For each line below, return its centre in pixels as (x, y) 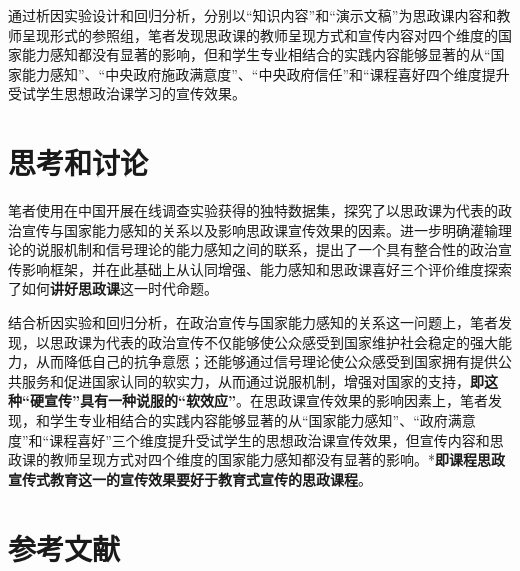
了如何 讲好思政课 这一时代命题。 (113, 288)
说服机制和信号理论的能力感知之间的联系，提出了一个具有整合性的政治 (266, 249)
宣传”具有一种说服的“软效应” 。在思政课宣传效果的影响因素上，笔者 (265, 400)
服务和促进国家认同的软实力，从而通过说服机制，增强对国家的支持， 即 (252, 380)
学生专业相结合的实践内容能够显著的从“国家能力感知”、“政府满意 (262, 420)
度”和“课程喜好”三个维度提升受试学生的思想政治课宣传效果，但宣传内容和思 (256, 439)
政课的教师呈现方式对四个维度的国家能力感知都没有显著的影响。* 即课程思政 (256, 459)
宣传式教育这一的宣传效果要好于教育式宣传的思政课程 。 (190, 478)
